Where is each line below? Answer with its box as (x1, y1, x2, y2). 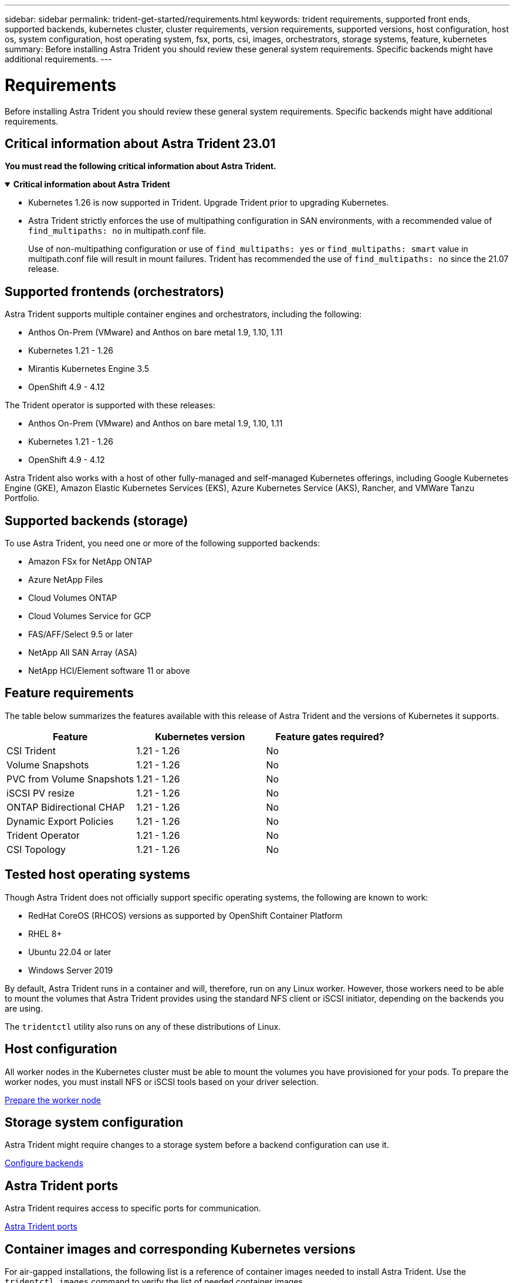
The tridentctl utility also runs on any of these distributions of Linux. (5, 1021, 281, 1032)
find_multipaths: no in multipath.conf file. (28, 226, 207, 236)
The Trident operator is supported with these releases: (5, 400, 215, 411)
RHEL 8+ (28, 928, 62, 939)
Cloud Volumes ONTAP (28, 593, 117, 603)
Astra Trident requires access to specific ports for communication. (5, 1203, 261, 1214)
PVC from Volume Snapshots (6, 773, 134, 785)
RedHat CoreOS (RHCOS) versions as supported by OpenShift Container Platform (28, 910, 343, 921)
